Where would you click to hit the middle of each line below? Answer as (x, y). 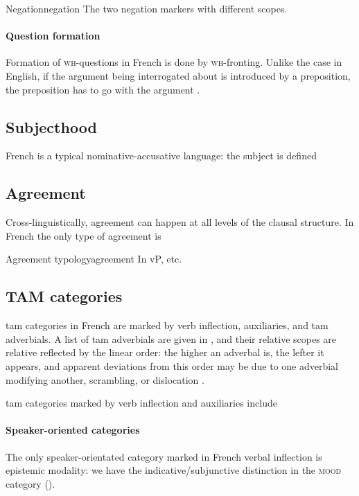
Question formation (53, 36)
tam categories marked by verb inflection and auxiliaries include (141, 403)
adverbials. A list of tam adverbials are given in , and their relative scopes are (171, 338)
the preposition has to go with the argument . (103, 89)
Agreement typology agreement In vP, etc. (94, 259)
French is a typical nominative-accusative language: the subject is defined (161, 156)
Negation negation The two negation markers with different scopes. (147, 8)
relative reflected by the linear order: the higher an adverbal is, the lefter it (165, 352)
